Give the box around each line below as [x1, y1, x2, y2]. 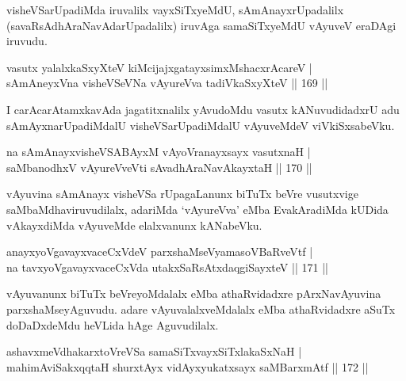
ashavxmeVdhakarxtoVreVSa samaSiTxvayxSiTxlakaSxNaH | [6, 343, 302, 360]
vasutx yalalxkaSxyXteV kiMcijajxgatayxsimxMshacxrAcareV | [6, 59, 312, 75]
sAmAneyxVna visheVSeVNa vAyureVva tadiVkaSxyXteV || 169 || [6, 74, 328, 91]
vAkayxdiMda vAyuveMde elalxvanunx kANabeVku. [6, 216, 262, 233]
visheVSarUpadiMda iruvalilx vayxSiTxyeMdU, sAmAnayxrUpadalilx [6, 2, 344, 17]
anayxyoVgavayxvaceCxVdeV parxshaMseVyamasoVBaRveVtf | [6, 243, 313, 260]
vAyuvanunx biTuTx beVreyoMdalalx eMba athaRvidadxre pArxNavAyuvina [6, 285, 381, 302]
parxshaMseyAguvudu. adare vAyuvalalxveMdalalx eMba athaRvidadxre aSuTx [6, 300, 396, 317]
